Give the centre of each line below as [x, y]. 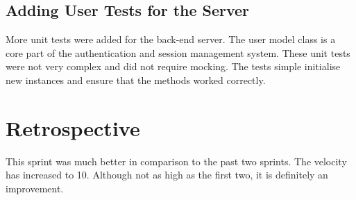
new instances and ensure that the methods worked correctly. [136, 80]
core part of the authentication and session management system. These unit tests [178, 52]
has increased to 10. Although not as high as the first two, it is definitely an [167, 175]
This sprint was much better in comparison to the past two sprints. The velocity [176, 161]
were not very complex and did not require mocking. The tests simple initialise [173, 66]
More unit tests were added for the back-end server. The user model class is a [171, 39]
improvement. [35, 188]
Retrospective [73, 127]
